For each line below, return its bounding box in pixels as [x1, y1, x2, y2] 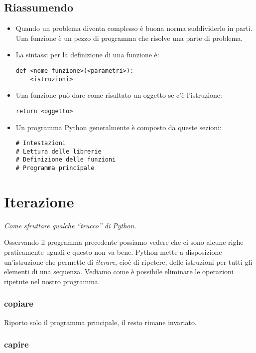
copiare [4, 297, 33, 310]
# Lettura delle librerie [15, 148, 102, 155]
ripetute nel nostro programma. [4, 276, 100, 286]
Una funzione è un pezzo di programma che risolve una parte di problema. [15, 32, 243, 43]
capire [4, 338, 29, 351]
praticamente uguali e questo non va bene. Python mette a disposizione [4, 247, 222, 257]
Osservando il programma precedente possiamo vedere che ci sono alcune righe [4, 237, 244, 247]
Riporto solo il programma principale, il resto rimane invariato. [4, 317, 197, 327]
